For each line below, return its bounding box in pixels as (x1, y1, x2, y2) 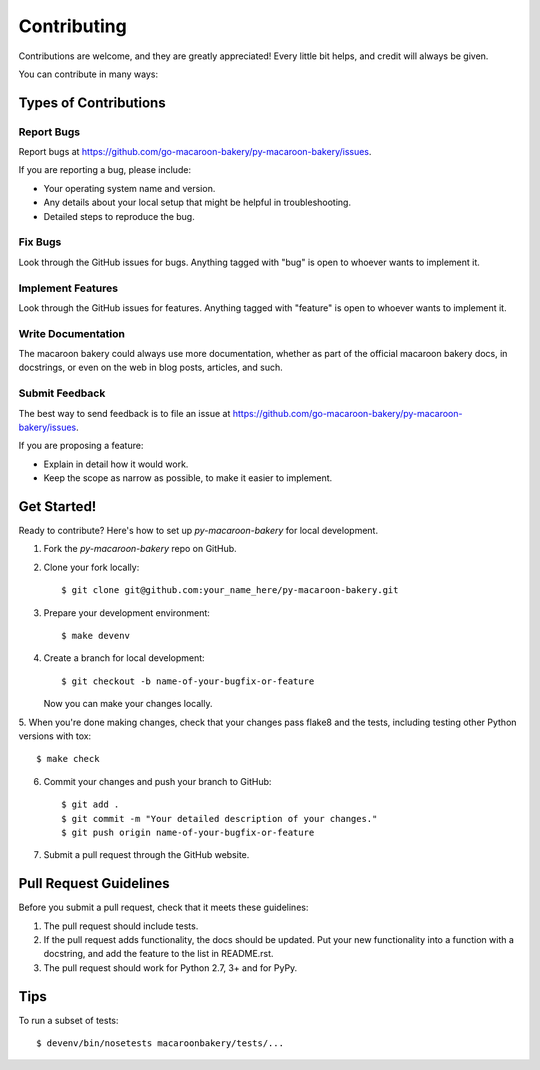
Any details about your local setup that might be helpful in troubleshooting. (43, 196, 352, 209)
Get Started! (18, 498, 97, 515)
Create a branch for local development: (43, 652, 205, 664)
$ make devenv (61, 630, 130, 642)
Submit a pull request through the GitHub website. (43, 849, 250, 861)
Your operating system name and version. (43, 182, 216, 194)
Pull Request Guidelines (18, 875, 170, 892)
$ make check (36, 753, 100, 765)
